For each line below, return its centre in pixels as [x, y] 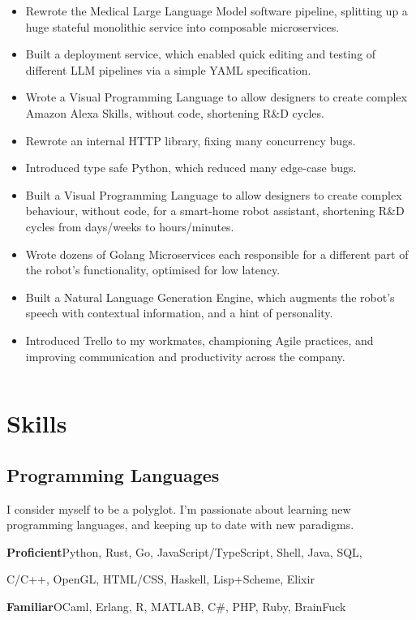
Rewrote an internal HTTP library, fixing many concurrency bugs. [191, 140]
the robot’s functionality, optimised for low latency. [153, 270]
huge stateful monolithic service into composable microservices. [182, 26]
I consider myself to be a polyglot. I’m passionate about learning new [179, 508]
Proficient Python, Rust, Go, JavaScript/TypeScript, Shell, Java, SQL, [184, 551]
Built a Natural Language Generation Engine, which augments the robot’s [210, 297]
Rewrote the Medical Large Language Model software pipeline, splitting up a [217, 11]
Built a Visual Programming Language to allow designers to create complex [214, 194]
